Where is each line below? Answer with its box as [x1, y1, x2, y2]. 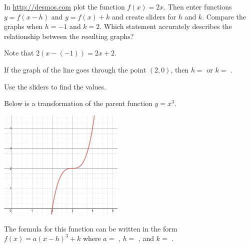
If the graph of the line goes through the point [4, 64, 146, 74]
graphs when [4, 21, 43, 31]
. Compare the [202, 11, 246, 21]
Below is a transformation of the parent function [4, 98, 152, 108]
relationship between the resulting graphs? [4, 30, 134, 41]
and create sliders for [111, 11, 176, 21]
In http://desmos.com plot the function [4, 1, 125, 11]
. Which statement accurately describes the [99, 21, 232, 31]
